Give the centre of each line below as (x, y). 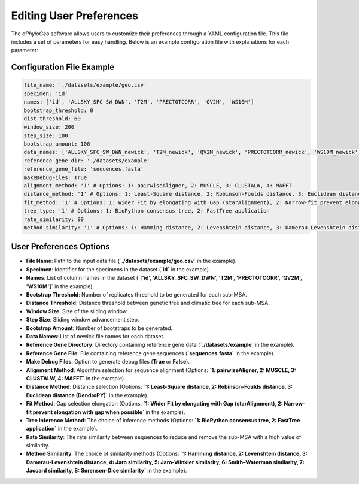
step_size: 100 (46, 135)
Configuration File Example (63, 67)
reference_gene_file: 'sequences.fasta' (83, 169)
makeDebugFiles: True (55, 177)
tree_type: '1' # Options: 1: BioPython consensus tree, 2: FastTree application (147, 211)
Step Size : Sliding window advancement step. (83, 320)
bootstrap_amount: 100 (57, 144)
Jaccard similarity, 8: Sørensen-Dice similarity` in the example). (107, 471)
